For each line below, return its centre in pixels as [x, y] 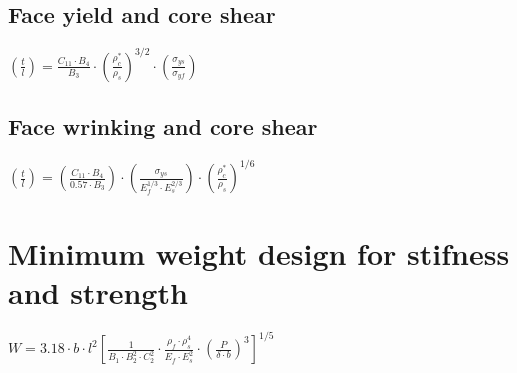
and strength [98, 291]
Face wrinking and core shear [163, 126]
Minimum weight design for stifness [259, 252]
